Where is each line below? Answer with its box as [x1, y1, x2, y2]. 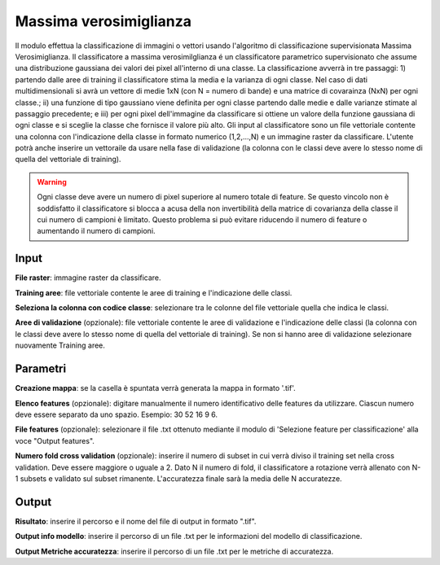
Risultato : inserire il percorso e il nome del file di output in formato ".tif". [15, 516, 257, 526]
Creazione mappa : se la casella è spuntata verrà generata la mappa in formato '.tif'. [15, 383, 297, 393]
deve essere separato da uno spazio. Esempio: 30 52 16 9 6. [15, 410, 218, 419]
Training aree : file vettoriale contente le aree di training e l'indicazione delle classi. [15, 287, 293, 297]
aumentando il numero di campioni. [37, 226, 156, 236]
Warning [37, 177, 67, 186]
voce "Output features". [15, 436, 95, 445]
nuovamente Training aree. [15, 340, 106, 350]
